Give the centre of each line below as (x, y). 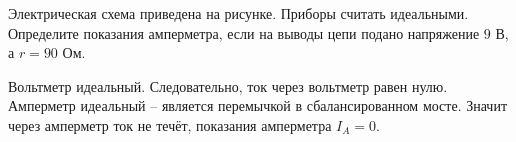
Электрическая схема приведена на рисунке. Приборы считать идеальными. (238, 13)
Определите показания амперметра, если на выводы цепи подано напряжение (244, 32)
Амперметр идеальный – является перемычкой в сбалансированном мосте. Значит (258, 105)
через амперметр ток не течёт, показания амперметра (170, 124)
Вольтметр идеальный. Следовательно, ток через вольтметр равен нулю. (228, 85)
